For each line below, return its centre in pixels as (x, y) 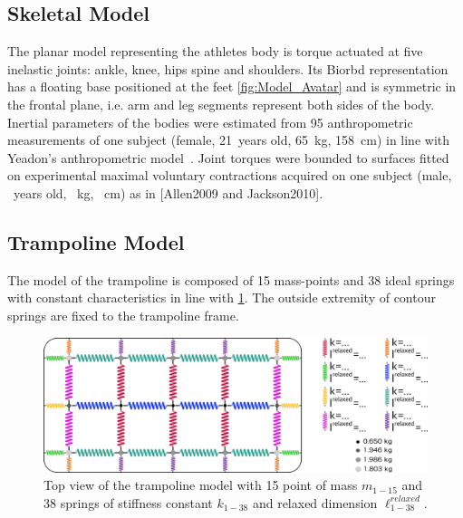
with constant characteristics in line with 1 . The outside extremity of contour (222, 297)
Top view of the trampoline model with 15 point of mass (201, 485)
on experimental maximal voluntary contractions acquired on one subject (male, (230, 175)
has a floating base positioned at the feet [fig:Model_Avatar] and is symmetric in (232, 86)
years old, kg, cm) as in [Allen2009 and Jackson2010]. (168, 192)
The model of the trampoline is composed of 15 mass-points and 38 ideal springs (231, 279)
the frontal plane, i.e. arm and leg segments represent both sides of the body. (221, 104)
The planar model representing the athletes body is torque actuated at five (215, 51)
